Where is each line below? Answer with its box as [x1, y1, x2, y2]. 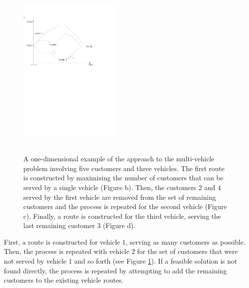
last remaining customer [23, 220, 95, 230]
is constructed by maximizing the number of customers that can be [23, 173, 224, 183]
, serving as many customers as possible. [125, 236, 246, 247]
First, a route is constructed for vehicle [4, 236, 120, 247]
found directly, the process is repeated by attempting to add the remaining [4, 265, 227, 275]
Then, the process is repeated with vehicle [4, 246, 129, 256]
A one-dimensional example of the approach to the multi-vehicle [23, 154, 214, 164]
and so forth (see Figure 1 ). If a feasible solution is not [74, 256, 237, 266]
